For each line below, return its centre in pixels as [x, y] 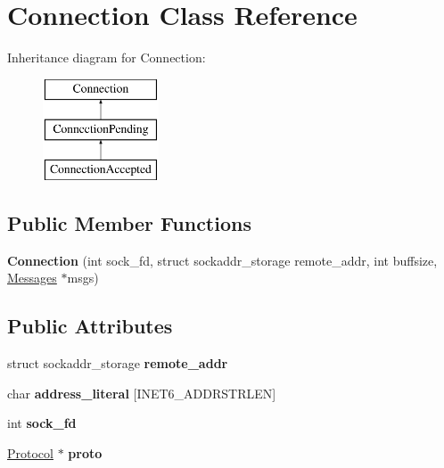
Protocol [30, 453]
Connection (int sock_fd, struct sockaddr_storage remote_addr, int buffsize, [222, 260]
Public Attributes [90, 326]
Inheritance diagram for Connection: [107, 57]
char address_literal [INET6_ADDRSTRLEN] [142, 393]
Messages [32, 278]
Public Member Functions [129, 223]
